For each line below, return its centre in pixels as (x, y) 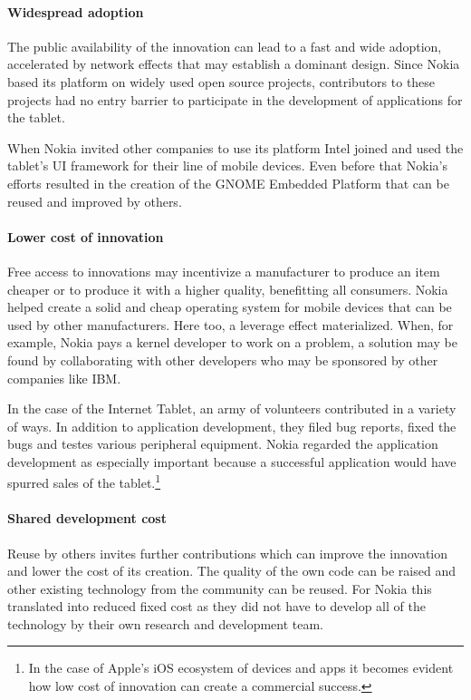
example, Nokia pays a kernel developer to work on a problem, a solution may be (232, 342)
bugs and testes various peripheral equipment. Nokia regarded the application (223, 444)
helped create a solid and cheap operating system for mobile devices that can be (230, 307)
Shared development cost (87, 518)
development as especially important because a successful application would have (232, 461)
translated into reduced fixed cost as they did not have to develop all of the (216, 606)
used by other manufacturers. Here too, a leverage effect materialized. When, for (231, 324)
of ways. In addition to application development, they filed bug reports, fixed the (232, 426)
